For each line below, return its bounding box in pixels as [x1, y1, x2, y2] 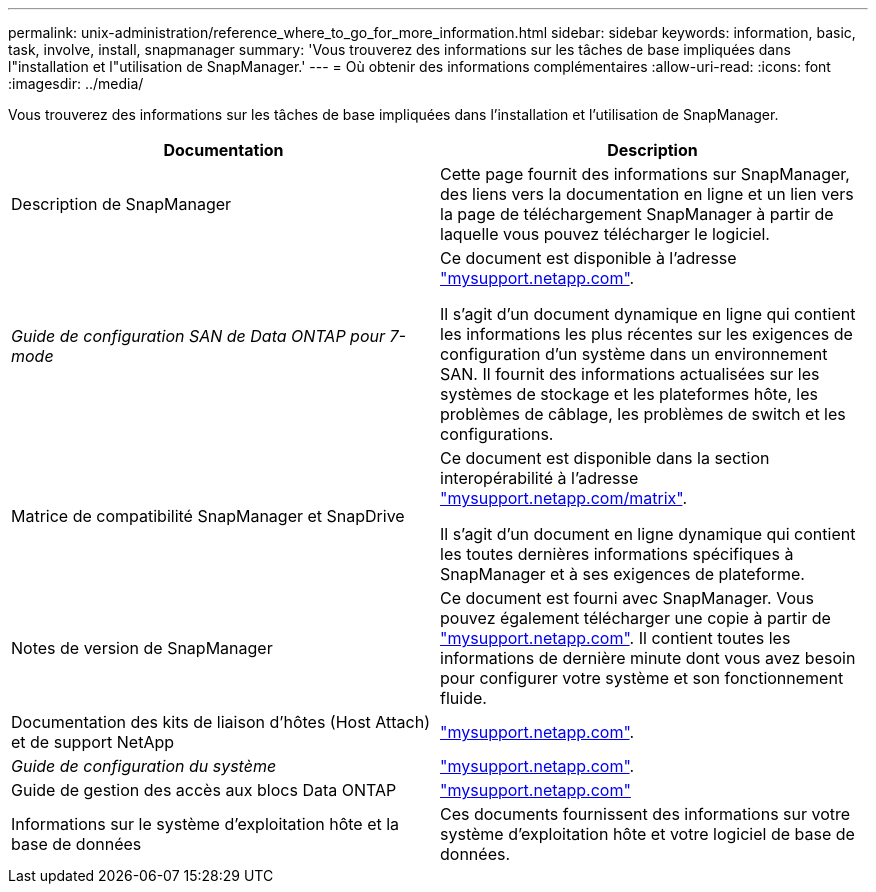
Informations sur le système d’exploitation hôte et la [11, 814, 400, 834]
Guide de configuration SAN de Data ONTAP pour [11, 326, 386, 346]
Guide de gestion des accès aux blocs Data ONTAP [11, 780, 397, 800]
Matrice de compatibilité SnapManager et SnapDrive [11, 506, 405, 526]
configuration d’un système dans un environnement [440, 344, 828, 364]
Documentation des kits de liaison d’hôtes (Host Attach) [11, 712, 431, 732]
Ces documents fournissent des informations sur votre [440, 804, 851, 824]
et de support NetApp [11, 732, 175, 752]
